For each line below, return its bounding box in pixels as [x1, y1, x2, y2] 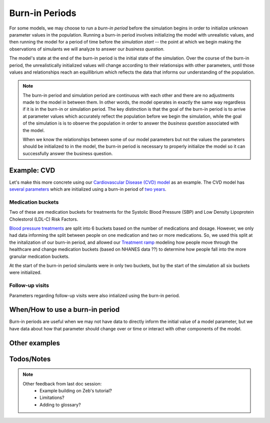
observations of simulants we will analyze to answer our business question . [9, 46, 165, 52]
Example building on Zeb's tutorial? [39, 388, 112, 393]
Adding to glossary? [39, 401, 81, 407]
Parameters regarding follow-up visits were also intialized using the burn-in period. [9, 292, 180, 298]
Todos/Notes [9, 354, 51, 363]
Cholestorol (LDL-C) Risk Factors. [9, 216, 78, 222]
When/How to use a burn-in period [9, 305, 120, 314]
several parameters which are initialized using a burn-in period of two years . [9, 186, 167, 192]
